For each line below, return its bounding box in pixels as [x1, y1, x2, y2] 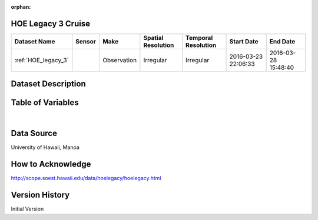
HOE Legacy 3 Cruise [11, 18, 91, 29]
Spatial [143, 33, 164, 42]
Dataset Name [14, 37, 55, 45]
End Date [269, 37, 296, 45]
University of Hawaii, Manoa [11, 144, 79, 151]
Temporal [185, 33, 213, 42]
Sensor [75, 37, 97, 45]
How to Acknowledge [11, 159, 91, 170]
